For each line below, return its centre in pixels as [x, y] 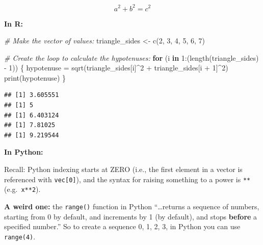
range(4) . [20, 236]
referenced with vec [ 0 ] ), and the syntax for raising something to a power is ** [127, 179]
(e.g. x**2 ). [22, 189]
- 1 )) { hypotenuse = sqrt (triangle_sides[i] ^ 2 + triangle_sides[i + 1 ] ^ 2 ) [116, 68]
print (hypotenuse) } [35, 77]
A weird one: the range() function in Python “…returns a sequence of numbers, [132, 206]
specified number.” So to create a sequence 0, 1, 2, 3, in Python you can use [122, 226]
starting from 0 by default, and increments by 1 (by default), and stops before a [131, 216]
